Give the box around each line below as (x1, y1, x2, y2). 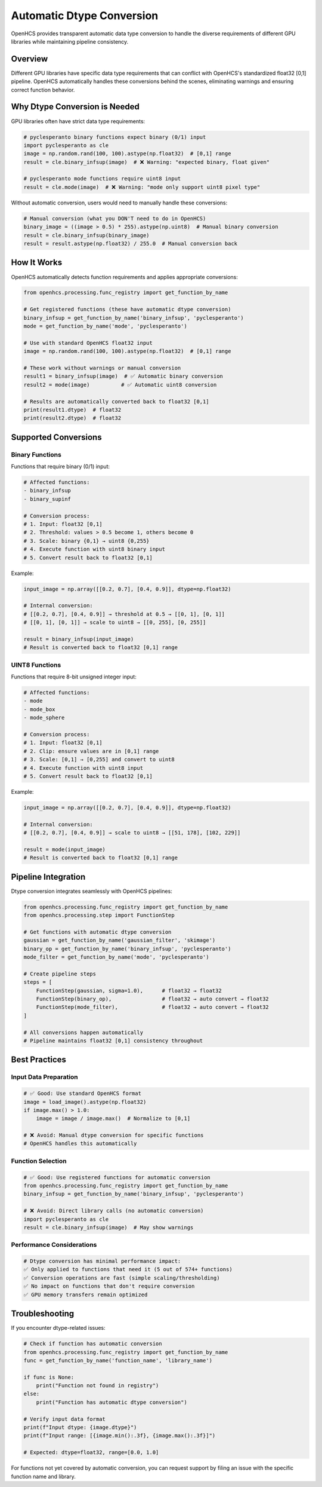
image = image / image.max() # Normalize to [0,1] (36, 1115, 191, 1122)
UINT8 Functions (11, 660, 61, 669)
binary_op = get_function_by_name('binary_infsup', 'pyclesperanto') (23, 945, 231, 952)
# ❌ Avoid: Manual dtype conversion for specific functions (23, 1132, 204, 1139)
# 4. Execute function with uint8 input (23, 764, 143, 771)
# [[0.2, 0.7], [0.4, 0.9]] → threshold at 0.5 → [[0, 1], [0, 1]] (23, 610, 225, 617)
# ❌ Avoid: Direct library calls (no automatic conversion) (23, 1207, 204, 1214)
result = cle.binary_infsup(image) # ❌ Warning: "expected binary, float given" (23, 158, 270, 166)
